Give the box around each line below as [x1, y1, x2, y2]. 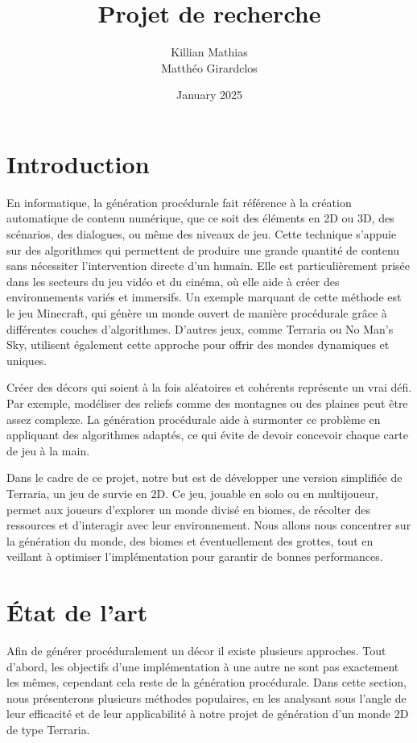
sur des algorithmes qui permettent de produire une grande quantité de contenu [6, 241, 400, 258]
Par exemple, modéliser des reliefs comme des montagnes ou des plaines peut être [6, 394, 408, 411]
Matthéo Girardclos [161, 59, 258, 76]
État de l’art [6, 596, 148, 629]
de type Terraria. [6, 721, 90, 737]
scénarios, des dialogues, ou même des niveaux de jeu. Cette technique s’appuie [6, 226, 397, 243]
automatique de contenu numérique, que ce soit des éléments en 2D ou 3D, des [6, 210, 394, 226]
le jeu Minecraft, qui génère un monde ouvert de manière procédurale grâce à [6, 305, 387, 321]
